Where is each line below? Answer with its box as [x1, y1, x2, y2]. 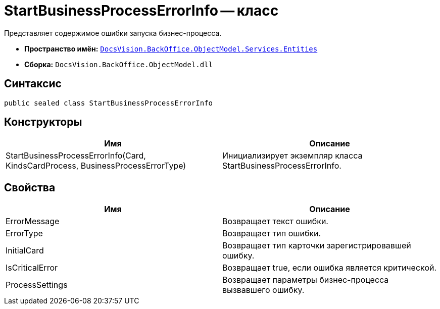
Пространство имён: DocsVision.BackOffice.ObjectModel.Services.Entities [24, 44, 318, 53]
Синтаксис [4, 77, 62, 90]
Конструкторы [4, 116, 82, 129]
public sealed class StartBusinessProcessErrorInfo [4, 98, 213, 107]
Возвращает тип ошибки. [222, 228, 321, 239]
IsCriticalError [6, 263, 58, 273]
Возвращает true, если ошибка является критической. [222, 263, 437, 273]
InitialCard [6, 245, 44, 256]
